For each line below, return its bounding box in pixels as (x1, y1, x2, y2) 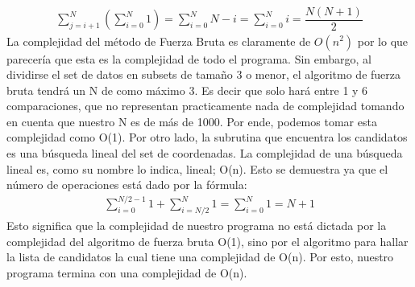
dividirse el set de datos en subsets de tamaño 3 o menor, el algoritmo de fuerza (6, 66, 401, 83)
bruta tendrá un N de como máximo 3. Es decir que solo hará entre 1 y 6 (6, 81, 368, 98)
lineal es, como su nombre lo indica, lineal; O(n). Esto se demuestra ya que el (6, 160, 388, 177)
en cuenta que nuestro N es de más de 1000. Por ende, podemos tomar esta (6, 113, 377, 129)
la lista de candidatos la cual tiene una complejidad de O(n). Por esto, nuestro (6, 248, 394, 265)
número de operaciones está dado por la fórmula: (6, 176, 247, 193)
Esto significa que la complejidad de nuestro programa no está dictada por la (6, 217, 387, 234)
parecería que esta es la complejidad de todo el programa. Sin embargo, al (6, 50, 371, 67)
